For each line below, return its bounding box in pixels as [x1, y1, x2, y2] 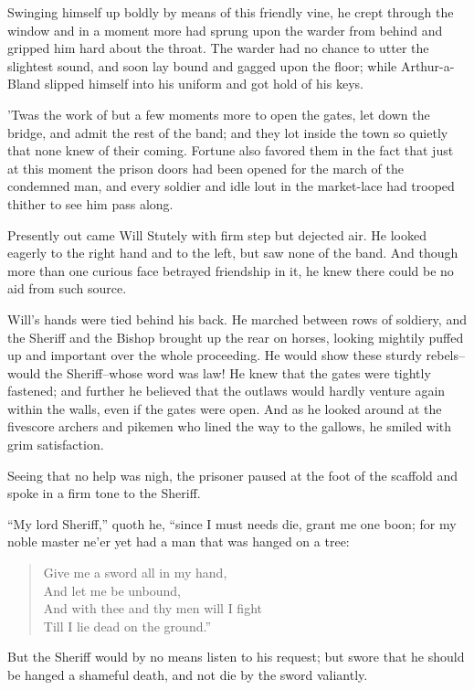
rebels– [426, 345, 466, 365]
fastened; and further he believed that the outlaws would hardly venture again [7, 381, 446, 400]
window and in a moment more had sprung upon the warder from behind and [7, 20, 443, 39]
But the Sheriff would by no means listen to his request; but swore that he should [7, 647, 465, 666]
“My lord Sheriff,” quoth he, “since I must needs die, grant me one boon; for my [7, 514, 457, 533]
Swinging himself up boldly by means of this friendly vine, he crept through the [7, 3, 454, 21]
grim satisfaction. [7, 435, 104, 454]
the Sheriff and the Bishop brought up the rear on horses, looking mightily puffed [7, 327, 464, 346]
